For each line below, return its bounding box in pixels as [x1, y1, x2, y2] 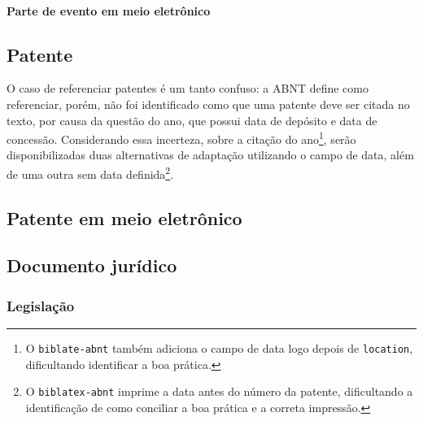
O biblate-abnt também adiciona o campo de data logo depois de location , [25, 340, 413, 357]
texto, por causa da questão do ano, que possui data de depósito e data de [7, 111, 377, 128]
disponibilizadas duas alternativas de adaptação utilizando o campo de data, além [7, 146, 414, 163]
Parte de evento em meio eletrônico [7, 2, 211, 19]
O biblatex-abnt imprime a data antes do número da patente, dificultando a [25, 383, 413, 400]
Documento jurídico [7, 253, 177, 278]
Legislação [7, 295, 75, 315]
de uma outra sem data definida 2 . [7, 163, 174, 182]
